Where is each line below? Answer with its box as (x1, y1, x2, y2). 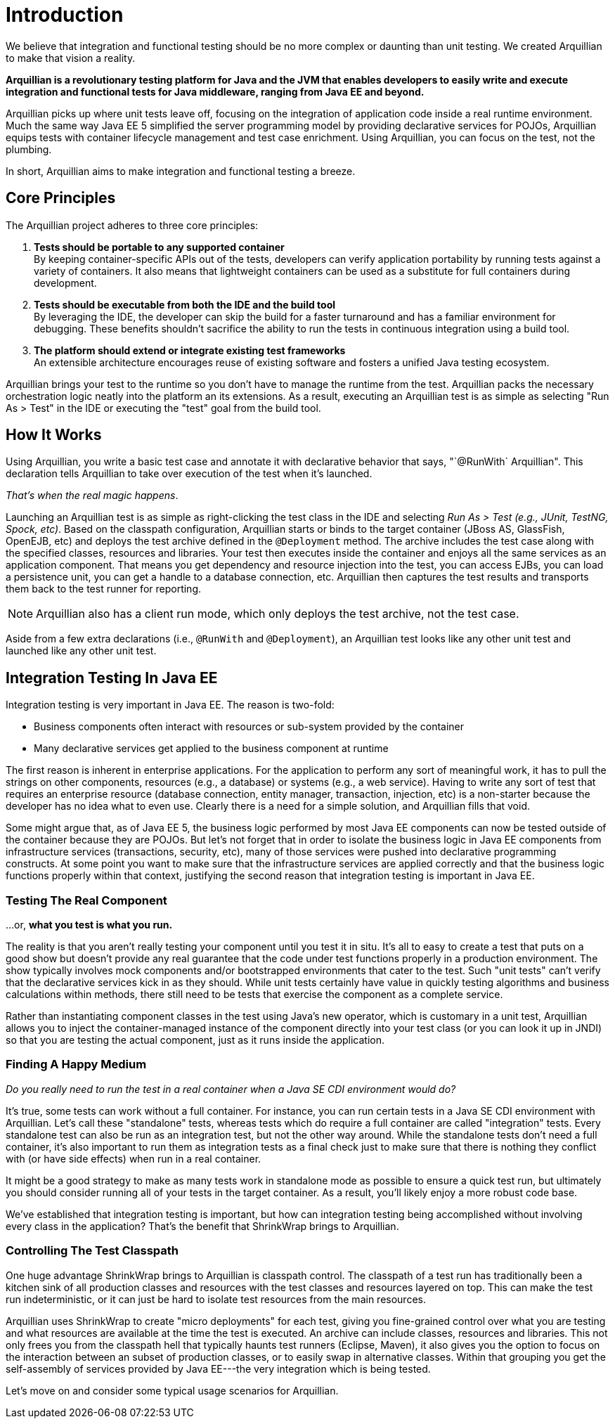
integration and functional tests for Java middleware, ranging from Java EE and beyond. (6, 85, 425, 98)
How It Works (6, 426, 102, 444)
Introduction (6, 3, 124, 27)
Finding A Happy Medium (6, 1057, 147, 1072)
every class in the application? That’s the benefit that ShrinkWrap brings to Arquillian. (6, 1219, 399, 1232)
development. (34, 276, 97, 289)
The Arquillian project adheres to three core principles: (6, 219, 259, 231)
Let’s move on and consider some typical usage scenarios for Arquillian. (6, 1384, 339, 1397)
